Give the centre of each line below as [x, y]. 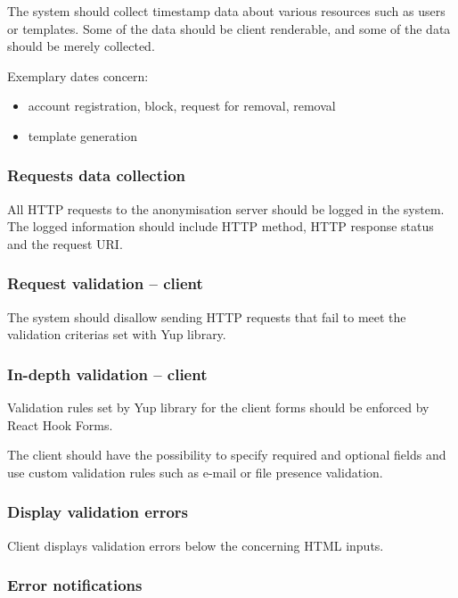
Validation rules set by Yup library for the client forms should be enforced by [218, 407]
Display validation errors [98, 512]
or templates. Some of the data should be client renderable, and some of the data [229, 28]
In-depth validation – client [107, 374]
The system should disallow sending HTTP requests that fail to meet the [207, 316]
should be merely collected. [81, 46]
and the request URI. [65, 243]
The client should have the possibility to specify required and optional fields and [227, 455]
